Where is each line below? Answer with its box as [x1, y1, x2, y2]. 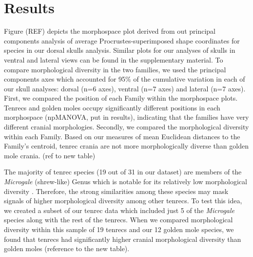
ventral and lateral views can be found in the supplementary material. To [4, 54, 223, 64]
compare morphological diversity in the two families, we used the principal [4, 64, 226, 74]
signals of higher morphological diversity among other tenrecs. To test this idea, [4, 195, 242, 206]
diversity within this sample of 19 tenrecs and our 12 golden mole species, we [4, 224, 234, 234]
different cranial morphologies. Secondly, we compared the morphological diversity [4, 122, 249, 132]
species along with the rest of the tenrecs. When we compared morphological [4, 214, 233, 225]
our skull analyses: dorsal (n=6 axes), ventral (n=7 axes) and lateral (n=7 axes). [4, 83, 246, 93]
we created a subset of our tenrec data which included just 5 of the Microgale [4, 205, 235, 215]
